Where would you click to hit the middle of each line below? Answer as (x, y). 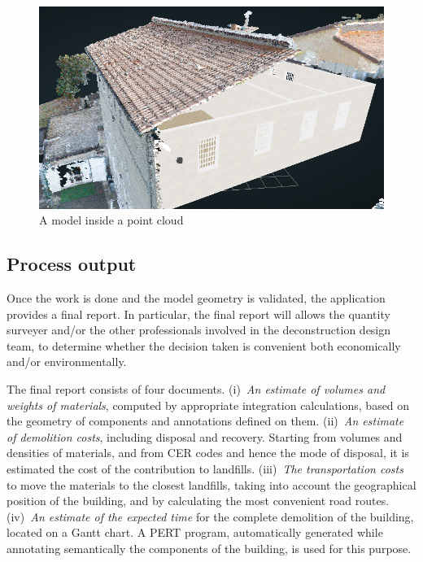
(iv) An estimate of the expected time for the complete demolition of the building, (210, 516)
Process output (72, 264)
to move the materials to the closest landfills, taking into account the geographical (211, 484)
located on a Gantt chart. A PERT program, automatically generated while (195, 532)
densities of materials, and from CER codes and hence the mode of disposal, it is (208, 453)
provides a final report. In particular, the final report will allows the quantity (198, 314)
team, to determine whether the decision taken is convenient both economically (204, 345)
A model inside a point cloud (111, 220)
